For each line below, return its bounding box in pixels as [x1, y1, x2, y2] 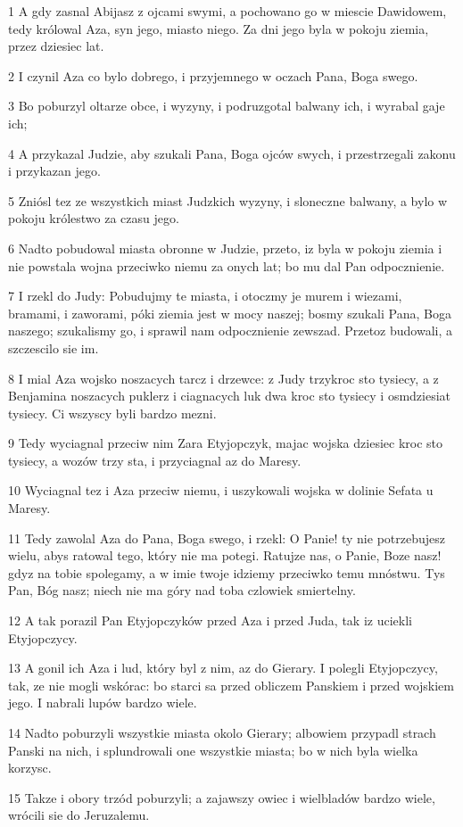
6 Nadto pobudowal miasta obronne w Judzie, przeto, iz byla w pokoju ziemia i [8, 238, 442, 257]
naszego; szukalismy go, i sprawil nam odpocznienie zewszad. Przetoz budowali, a [8, 321, 453, 340]
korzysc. [8, 758, 52, 777]
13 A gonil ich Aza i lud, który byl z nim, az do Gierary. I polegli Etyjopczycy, [8, 658, 438, 677]
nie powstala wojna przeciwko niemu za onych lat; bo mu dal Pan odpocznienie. [8, 256, 445, 275]
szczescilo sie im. [8, 338, 99, 357]
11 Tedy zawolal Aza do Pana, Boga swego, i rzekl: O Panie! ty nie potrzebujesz [8, 528, 445, 547]
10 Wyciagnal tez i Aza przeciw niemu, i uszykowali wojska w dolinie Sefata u [8, 481, 434, 500]
